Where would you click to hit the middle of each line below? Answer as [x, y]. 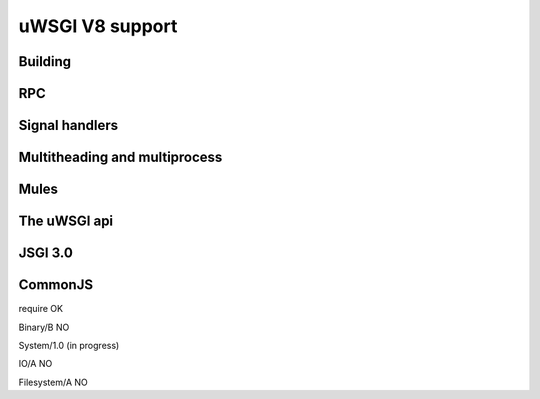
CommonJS [56, 285]
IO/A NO [35, 364]
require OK [41, 309]
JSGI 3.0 [46, 253]
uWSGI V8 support [98, 26]
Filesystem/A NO [53, 382]
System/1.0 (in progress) [69, 345]
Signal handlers [68, 125]
